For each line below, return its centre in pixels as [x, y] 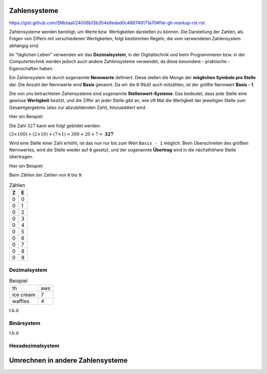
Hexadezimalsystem [34, 345]
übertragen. [21, 157]
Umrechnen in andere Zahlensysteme [68, 360]
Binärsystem [25, 323]
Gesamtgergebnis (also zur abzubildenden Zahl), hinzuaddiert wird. [78, 107]
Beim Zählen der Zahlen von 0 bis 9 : [46, 175]
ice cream [24, 295]
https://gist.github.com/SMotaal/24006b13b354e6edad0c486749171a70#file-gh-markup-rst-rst [107, 23]
